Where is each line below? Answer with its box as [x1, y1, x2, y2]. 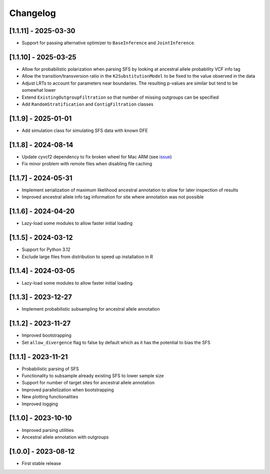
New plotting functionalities [21, 394, 78, 400]
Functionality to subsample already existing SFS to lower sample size [21, 373, 164, 379]
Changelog [9, 8, 56, 19]
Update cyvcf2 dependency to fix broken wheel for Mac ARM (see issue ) [21, 153, 172, 160]
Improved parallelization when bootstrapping [21, 386, 114, 393]
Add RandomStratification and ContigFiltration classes [21, 101, 153, 107]
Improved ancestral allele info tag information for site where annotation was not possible [21, 194, 204, 200]
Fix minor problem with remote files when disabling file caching [21, 161, 152, 167]
